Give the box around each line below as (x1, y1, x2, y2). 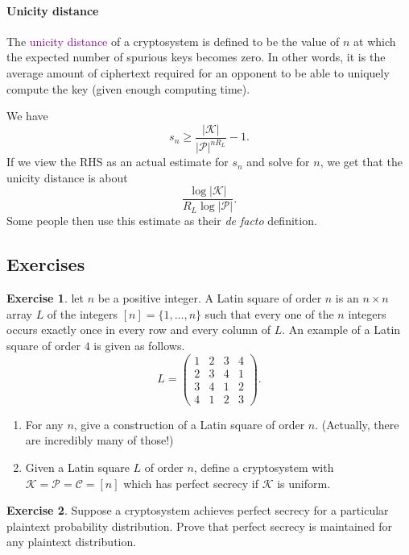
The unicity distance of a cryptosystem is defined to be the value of (6, 32, 340, 49)
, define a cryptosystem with (193, 458, 334, 475)
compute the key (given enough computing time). (6, 80, 250, 97)
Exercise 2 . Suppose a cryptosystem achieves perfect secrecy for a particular (6, 502, 389, 519)
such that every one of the (204, 305, 334, 322)
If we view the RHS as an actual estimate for (6, 153, 229, 170)
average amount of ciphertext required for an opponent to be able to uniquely (6, 64, 390, 81)
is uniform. (277, 474, 331, 491)
